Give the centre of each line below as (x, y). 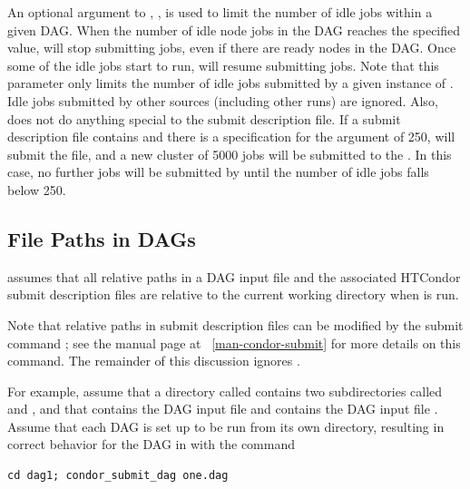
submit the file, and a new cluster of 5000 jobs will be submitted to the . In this (230, 154)
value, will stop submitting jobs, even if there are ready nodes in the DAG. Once (232, 48)
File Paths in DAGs (102, 238)
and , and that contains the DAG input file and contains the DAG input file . (223, 409)
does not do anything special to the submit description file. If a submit (204, 118)
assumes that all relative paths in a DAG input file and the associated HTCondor (234, 276)
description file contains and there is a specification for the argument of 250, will (231, 137)
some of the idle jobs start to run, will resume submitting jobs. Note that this (223, 65)
